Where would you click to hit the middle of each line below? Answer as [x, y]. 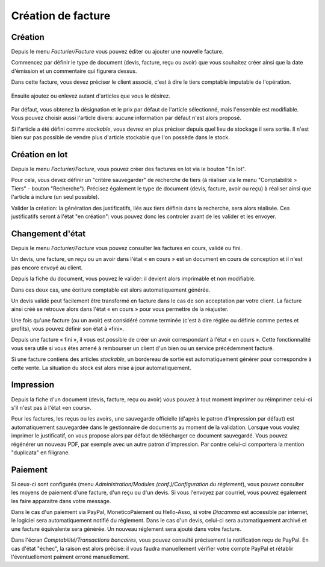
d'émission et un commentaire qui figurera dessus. [74, 71]
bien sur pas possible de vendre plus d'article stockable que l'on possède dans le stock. [120, 137]
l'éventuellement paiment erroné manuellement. [70, 557]
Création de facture [61, 16]
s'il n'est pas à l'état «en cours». [51, 407]
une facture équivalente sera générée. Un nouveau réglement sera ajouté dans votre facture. [126, 529]
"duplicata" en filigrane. [41, 453]
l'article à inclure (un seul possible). [55, 197]
